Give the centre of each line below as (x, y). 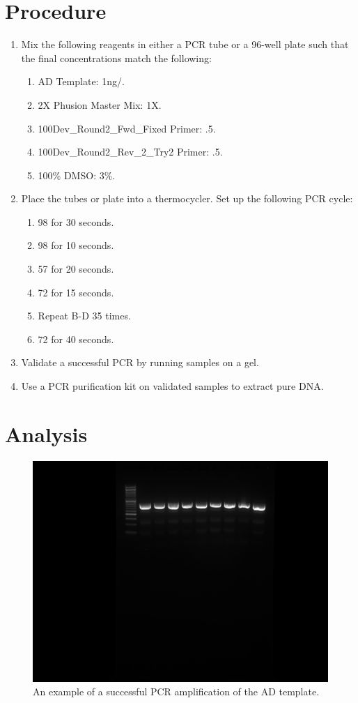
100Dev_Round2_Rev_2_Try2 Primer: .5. (130, 152)
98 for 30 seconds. (76, 221)
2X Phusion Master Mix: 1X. (100, 104)
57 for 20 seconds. (76, 269)
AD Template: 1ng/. (81, 81)
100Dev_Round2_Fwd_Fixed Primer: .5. (127, 128)
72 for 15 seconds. (76, 292)
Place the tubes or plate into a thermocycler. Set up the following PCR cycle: (187, 198)
